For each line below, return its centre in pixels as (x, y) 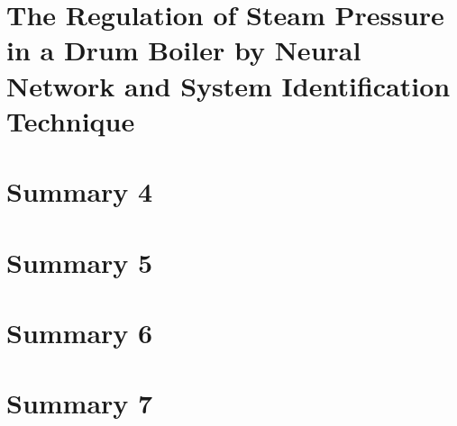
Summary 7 (80, 403)
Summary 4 (80, 191)
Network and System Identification (228, 85)
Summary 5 (80, 262)
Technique (71, 120)
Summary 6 (80, 332)
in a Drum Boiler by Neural (184, 50)
